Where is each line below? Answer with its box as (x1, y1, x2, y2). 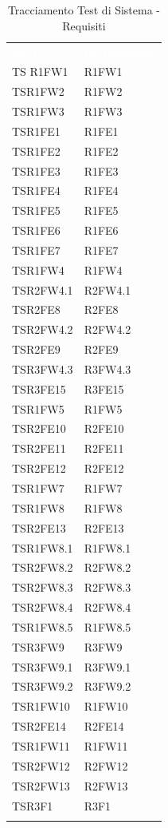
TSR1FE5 (12, 202, 61, 219)
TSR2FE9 (12, 341, 61, 358)
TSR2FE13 (12, 519, 66, 536)
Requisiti (62, 17, 106, 34)
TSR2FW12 (12, 757, 70, 774)
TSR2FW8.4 (12, 599, 73, 616)
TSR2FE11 (12, 440, 66, 457)
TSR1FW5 (12, 400, 64, 417)
